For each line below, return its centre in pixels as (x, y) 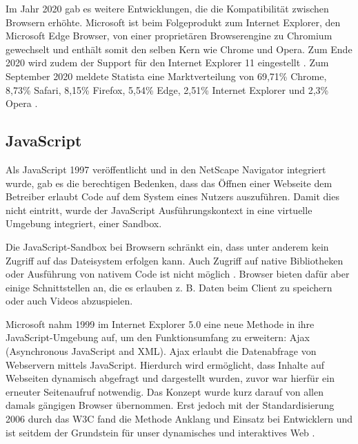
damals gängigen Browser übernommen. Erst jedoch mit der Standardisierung (170, 405)
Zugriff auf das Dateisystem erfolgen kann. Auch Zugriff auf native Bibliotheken (175, 260)
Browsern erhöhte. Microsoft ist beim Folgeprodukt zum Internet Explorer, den (173, 22)
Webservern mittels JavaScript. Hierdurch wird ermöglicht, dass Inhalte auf (165, 364)
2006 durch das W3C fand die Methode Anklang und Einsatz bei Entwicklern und (179, 419)
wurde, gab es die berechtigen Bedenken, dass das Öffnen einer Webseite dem (169, 183)
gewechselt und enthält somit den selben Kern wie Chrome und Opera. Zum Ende (179, 49)
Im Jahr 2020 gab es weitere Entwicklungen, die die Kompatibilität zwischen (167, 8)
